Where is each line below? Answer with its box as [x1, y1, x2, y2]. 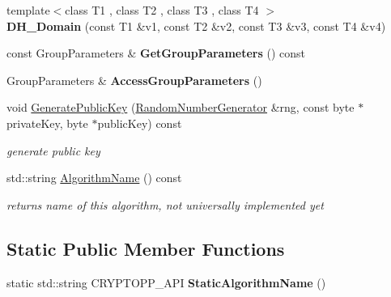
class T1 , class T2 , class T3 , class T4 [65, 2, 259, 18]
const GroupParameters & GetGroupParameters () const [6, 45, 306, 62]
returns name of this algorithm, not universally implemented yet [6, 196, 324, 213]
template [6, 2, 50, 18]
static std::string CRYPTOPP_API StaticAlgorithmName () [6, 274, 326, 291]
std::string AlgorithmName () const [6, 169, 182, 186]
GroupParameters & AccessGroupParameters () [6, 71, 262, 88]
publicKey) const [97, 114, 182, 131]
